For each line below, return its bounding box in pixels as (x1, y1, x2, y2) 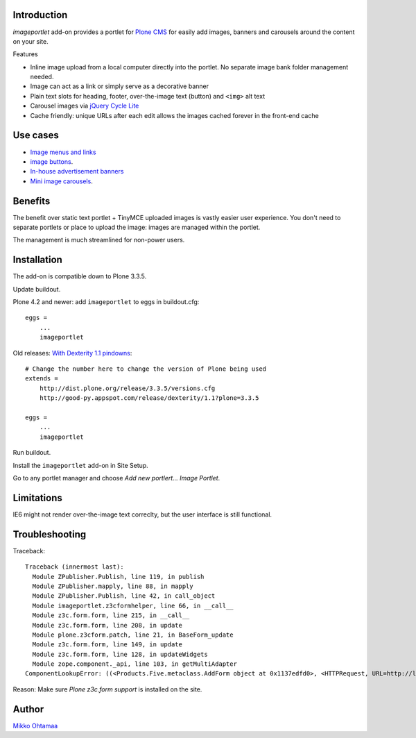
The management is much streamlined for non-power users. (12, 236, 185, 244)
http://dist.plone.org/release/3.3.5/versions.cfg (39, 384, 216, 392)
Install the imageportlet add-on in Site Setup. (12, 461, 148, 469)
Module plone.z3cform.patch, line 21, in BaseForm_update (32, 630, 234, 639)
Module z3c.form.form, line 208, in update (32, 621, 183, 629)
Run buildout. (12, 448, 51, 457)
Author (12, 703, 44, 715)
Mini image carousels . (30, 177, 93, 185)
